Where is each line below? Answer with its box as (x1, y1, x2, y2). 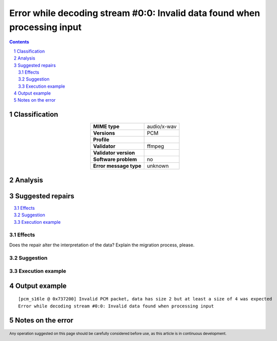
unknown (147, 163, 169, 170)
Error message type (93, 163, 142, 170)
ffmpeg (147, 143, 164, 150)
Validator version (93, 149, 135, 156)
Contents (9, 39, 30, 45)
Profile (93, 136, 110, 143)
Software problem (93, 156, 137, 163)
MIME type (93, 123, 120, 130)
